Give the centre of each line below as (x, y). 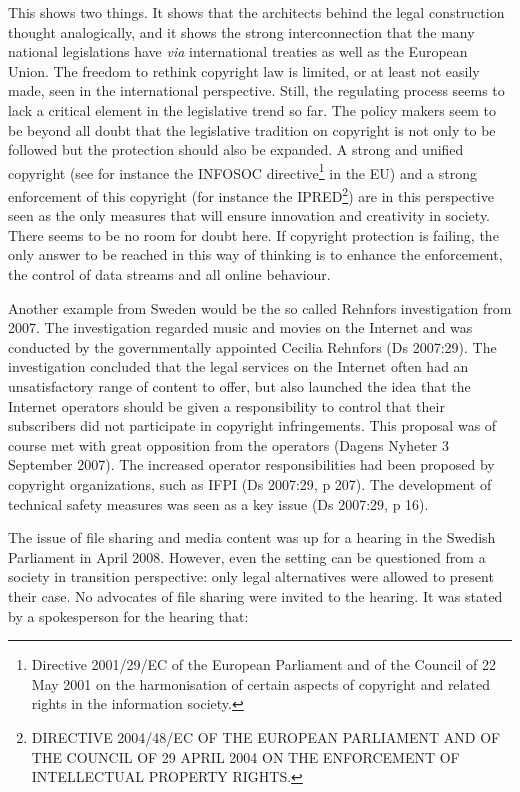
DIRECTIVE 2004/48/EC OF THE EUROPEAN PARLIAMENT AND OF (266, 736)
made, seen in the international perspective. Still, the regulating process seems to (256, 90)
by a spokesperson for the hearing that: (128, 615)
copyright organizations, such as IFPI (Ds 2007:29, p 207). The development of (250, 483)
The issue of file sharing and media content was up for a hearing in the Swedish (252, 537)
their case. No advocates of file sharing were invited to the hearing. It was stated (255, 595)
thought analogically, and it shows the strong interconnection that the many (241, 31)
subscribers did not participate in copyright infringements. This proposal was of (252, 425)
